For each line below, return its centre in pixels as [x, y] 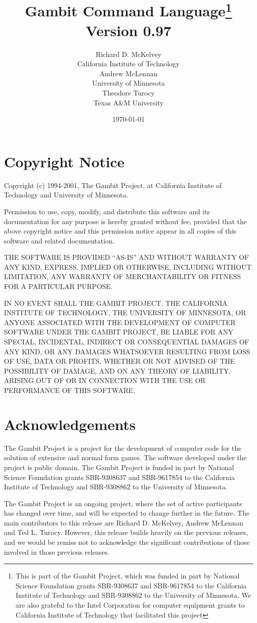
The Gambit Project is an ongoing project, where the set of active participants [123, 503]
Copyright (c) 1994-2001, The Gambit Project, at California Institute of [113, 185]
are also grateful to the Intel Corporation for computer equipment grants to [130, 605]
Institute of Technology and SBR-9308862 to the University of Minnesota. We [133, 595]
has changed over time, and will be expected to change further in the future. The [127, 513]
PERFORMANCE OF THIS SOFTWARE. [70, 390]
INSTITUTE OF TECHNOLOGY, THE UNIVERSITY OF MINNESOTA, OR [125, 312]
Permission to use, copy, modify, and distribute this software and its [107, 211]
